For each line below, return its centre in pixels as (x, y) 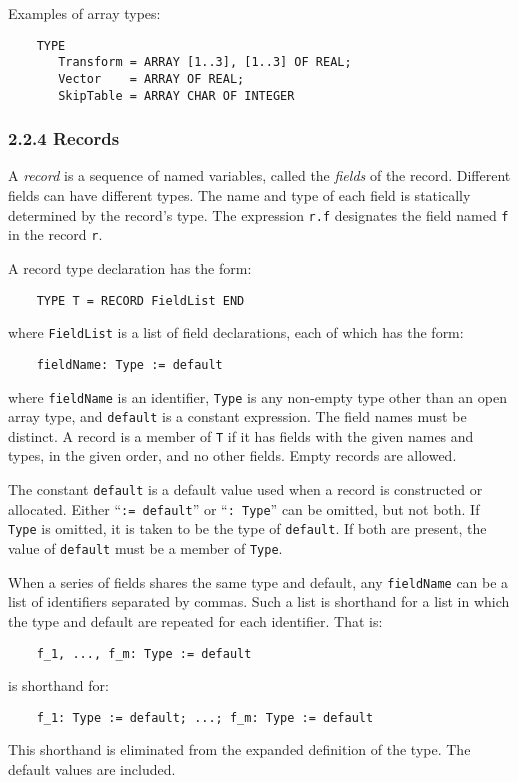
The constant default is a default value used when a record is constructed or (245, 489)
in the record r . (55, 234)
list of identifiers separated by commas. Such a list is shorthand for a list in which (259, 601)
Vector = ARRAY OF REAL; (151, 78)
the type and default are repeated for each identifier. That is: (195, 620)
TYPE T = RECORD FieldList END (140, 300)
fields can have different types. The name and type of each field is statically (239, 195)
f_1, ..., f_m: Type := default (144, 653)
